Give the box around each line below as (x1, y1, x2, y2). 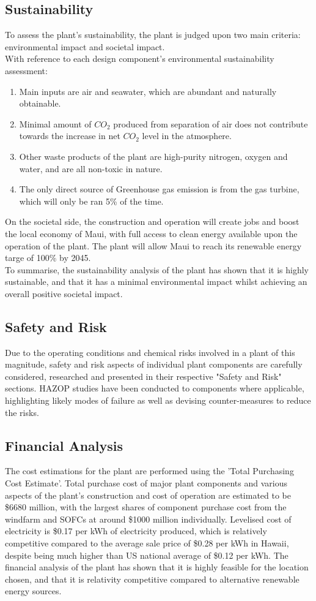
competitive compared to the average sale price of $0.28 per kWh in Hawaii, (5, 537, 289, 550)
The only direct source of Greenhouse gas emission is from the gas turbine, (19, 183, 299, 195)
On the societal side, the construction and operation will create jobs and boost (5, 215, 299, 228)
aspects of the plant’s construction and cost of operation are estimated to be (5, 488, 292, 501)
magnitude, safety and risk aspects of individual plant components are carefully (5, 358, 303, 371)
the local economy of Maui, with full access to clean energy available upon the (5, 227, 298, 240)
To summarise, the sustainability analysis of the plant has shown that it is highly (5, 263, 309, 276)
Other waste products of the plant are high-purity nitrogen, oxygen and (19, 149, 288, 162)
